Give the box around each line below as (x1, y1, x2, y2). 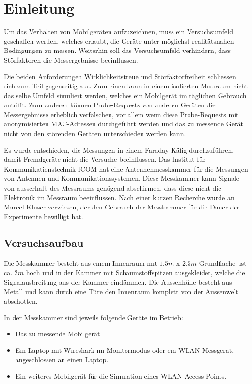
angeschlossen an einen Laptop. (15, 354, 109, 365)
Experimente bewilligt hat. (4, 211, 83, 221)
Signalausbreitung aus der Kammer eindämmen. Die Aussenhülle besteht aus (4, 277, 232, 287)
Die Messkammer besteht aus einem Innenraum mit (4, 258, 157, 268)
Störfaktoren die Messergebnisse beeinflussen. (4, 54, 138, 65)
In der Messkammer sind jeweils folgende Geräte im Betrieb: (4, 312, 183, 322)
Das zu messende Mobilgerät (15, 329, 100, 339)
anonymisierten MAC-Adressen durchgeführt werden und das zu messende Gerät (4, 119, 243, 129)
